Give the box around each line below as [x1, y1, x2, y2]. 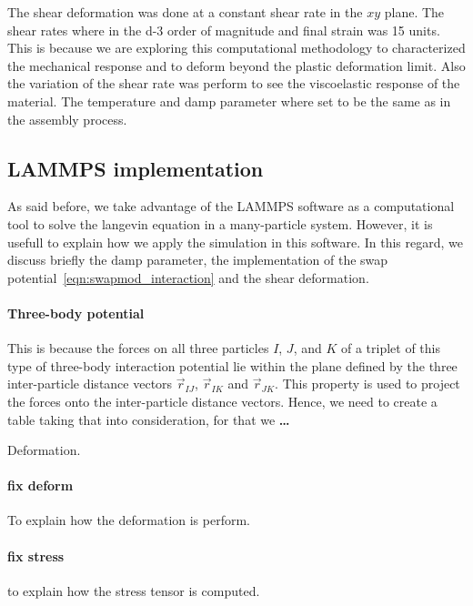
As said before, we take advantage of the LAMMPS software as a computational [7, 197, 455, 216]
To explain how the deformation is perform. [7, 510, 250, 530]
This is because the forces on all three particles [7, 338, 269, 358]
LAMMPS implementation [7, 154, 264, 182]
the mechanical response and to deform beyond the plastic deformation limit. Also [7, 56, 466, 75]
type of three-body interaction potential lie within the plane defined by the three [7, 356, 458, 375]
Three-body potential [7, 303, 145, 322]
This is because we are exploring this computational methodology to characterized [7, 38, 466, 57]
